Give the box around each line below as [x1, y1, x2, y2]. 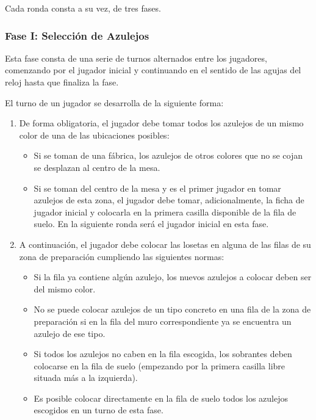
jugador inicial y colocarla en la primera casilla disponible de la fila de [34, 205, 296, 218]
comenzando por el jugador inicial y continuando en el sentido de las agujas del [5, 63, 301, 76]
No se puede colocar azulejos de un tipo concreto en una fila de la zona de [34, 303, 311, 316]
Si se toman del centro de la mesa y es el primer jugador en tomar [34, 181, 281, 194]
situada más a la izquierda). [34, 371, 138, 384]
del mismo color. [34, 282, 96, 295]
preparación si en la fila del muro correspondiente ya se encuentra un [34, 314, 292, 327]
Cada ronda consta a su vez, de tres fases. [5, 2, 161, 14]
